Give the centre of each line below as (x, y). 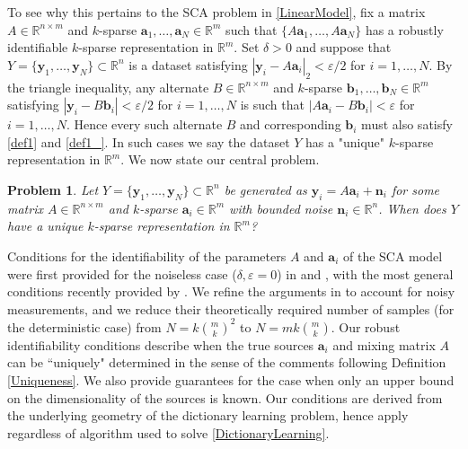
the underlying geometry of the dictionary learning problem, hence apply (208, 415)
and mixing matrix (384, 344)
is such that (272, 105)
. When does (412, 208)
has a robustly (404, 29)
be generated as (265, 189)
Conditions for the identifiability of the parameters (147, 255)
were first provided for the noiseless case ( (122, 273)
